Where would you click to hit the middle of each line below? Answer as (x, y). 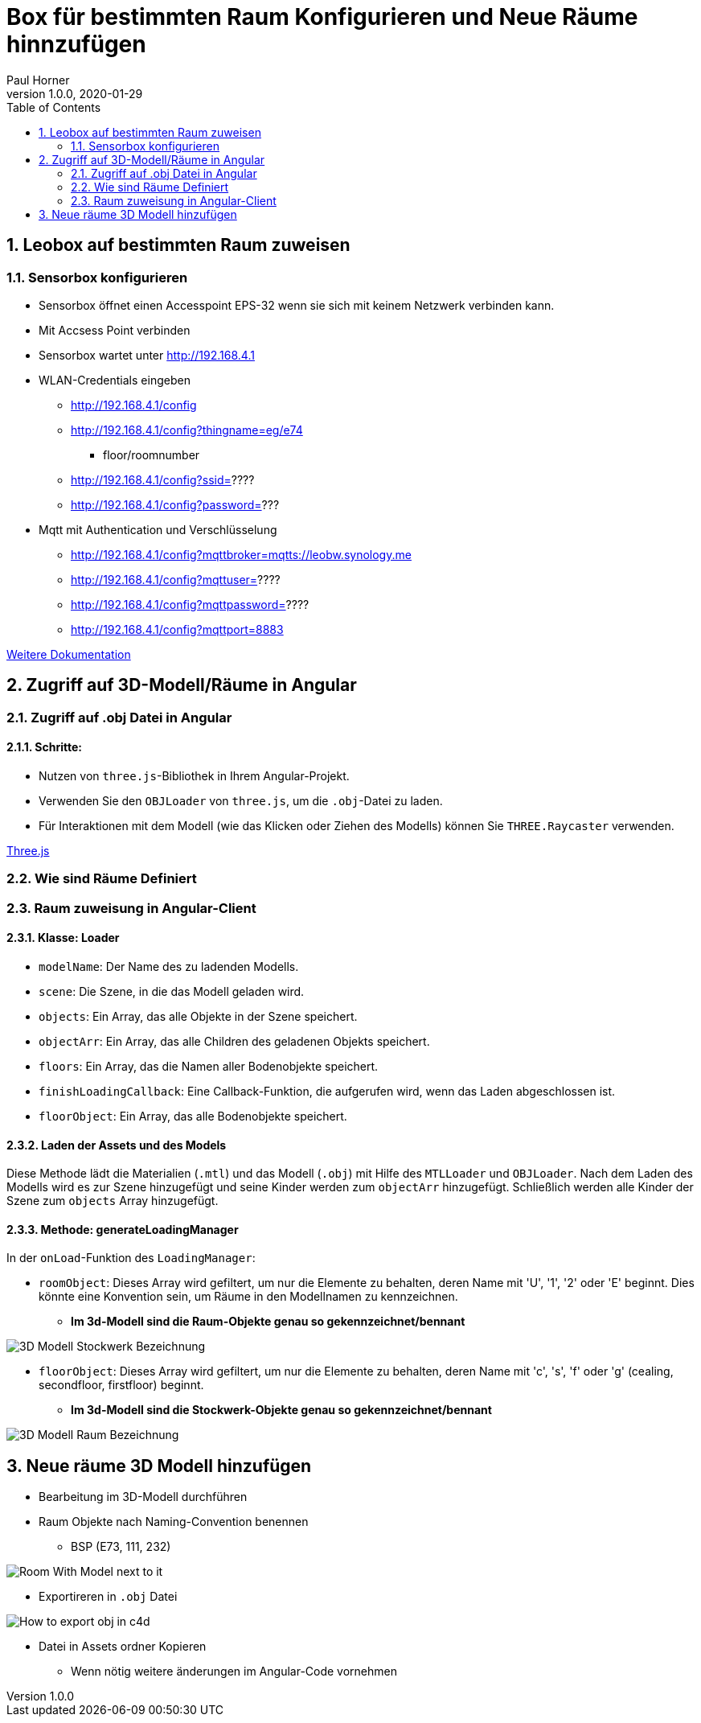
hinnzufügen (76, 44)
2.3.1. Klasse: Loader (63, 938)
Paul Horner (38, 80)
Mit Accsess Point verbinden (115, 330)
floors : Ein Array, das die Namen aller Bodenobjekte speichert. (209, 1066)
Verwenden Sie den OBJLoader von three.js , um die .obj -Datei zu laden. (241, 801)
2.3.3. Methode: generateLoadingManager (123, 1229)
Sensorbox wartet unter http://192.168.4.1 (147, 355)
